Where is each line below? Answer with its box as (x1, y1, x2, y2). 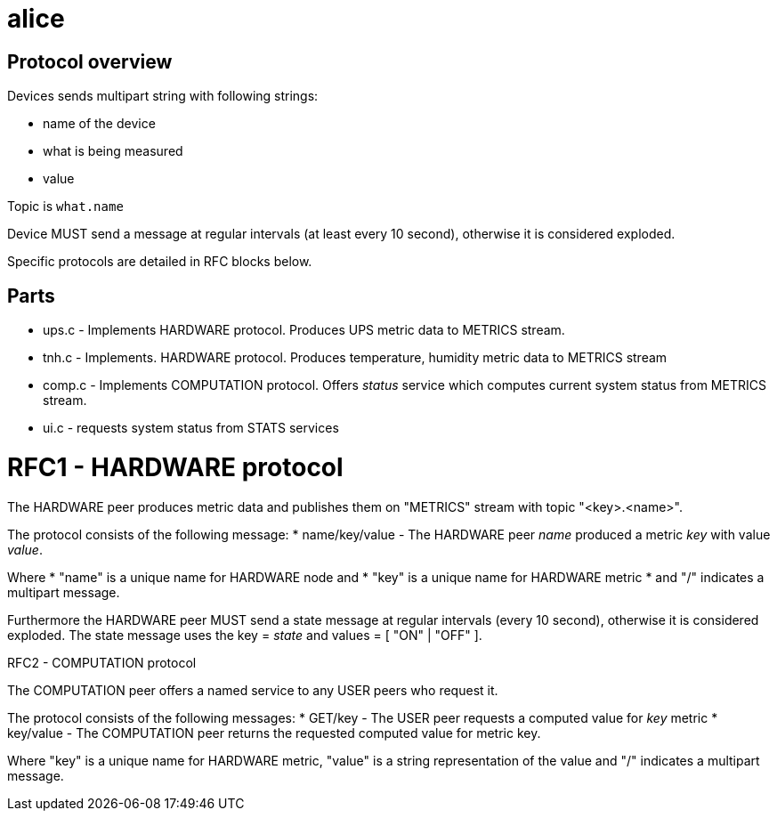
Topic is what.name (7, 198, 124, 215)
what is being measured (43, 143, 183, 159)
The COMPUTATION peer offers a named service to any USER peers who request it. (7, 682, 498, 698)
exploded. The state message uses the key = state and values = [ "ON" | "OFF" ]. (7, 627, 482, 643)
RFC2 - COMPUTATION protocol (7, 654, 197, 670)
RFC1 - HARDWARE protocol (7, 451, 344, 482)
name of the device (43, 116, 156, 132)
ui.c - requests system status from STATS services (43, 420, 339, 436)
